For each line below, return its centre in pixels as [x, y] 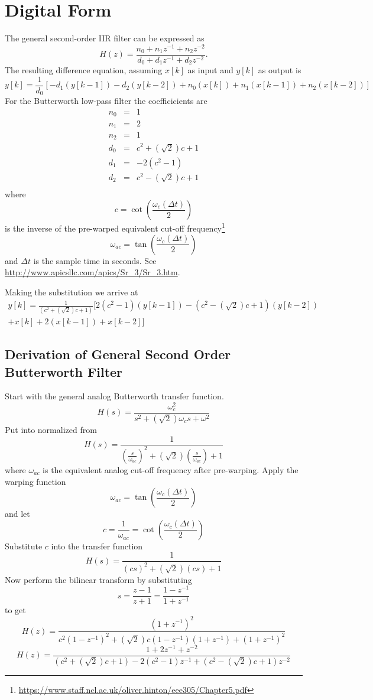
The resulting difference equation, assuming [84, 70]
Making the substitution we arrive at [72, 292]
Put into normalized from [51, 429]
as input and [210, 70]
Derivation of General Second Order [118, 354]
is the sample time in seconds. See [95, 260]
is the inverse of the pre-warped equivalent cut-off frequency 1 [115, 227]
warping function [35, 481]
